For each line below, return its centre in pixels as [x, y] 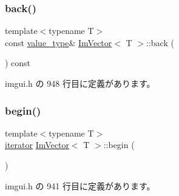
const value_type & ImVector [59, 42]
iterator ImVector [37, 145]
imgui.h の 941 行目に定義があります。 [80, 185]
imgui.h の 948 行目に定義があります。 [80, 83]
